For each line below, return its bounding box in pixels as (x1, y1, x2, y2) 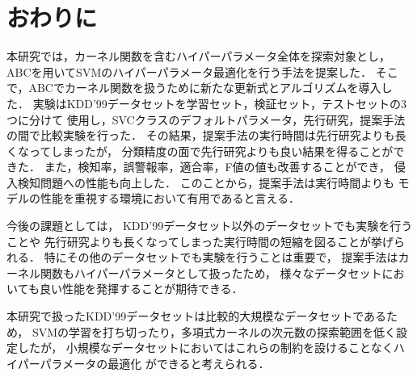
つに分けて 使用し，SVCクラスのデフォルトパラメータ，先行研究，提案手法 (6, 111, 406, 128)
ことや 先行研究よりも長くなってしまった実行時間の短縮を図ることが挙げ (6, 232, 394, 249)
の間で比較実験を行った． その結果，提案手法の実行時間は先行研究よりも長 (6, 127, 406, 144)
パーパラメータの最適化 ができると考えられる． (17, 354, 270, 371)
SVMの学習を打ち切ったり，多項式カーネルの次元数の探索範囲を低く (32, 323, 397, 340)
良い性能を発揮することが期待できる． (39, 280, 243, 297)
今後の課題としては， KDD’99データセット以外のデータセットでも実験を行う (6, 217, 413, 234)
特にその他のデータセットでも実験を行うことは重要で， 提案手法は (44, 249, 398, 266)
